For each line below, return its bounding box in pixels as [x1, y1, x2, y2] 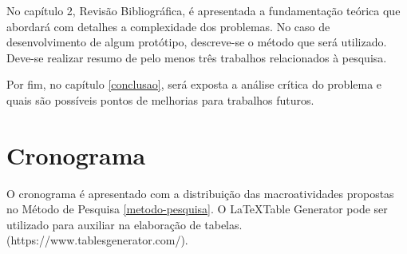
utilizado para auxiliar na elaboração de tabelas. [6, 216, 243, 232]
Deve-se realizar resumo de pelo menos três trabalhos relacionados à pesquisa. [6, 49, 387, 65]
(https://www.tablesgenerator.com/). [6, 232, 188, 248]
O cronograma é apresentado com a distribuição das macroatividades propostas [6, 185, 394, 201]
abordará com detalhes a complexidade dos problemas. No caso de [6, 18, 330, 34]
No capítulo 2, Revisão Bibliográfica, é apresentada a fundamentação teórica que [6, 2, 401, 18]
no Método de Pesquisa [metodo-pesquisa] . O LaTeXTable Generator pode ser [6, 200, 388, 217]
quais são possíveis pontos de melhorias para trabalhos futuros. [6, 91, 314, 108]
